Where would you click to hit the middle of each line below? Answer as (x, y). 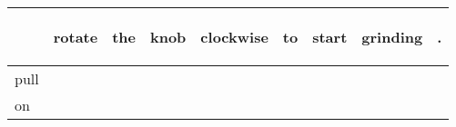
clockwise (234, 37)
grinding (392, 37)
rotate (76, 37)
